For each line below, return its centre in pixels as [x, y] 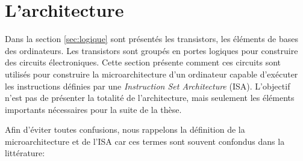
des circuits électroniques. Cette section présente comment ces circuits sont [143, 62]
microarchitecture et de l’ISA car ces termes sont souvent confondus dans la [145, 141]
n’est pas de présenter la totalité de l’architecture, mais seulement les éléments [150, 98]
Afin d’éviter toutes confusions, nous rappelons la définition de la [125, 129]
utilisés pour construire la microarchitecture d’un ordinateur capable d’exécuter [151, 74]
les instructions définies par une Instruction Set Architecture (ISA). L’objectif [148, 86]
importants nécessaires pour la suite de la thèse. [93, 109]
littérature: [25, 153]
